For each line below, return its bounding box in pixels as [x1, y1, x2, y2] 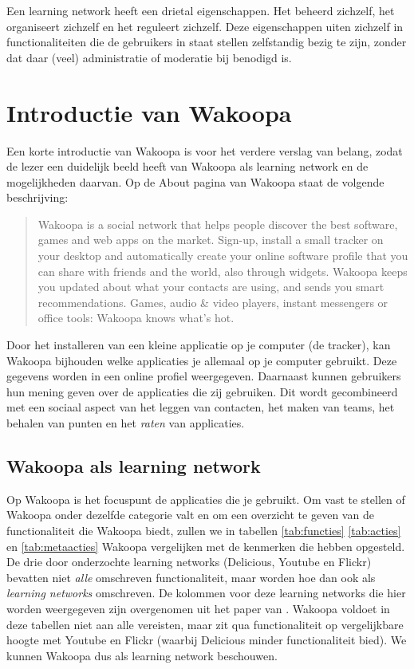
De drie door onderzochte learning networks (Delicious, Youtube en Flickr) [6, 553, 372, 570]
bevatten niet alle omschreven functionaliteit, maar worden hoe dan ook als [6, 569, 376, 585]
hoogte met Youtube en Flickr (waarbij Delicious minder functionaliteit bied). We [6, 632, 407, 648]
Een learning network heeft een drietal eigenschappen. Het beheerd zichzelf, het [6, 2, 395, 18]
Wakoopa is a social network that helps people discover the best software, [37, 215, 398, 232]
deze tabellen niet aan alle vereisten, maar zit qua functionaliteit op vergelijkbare [6, 616, 404, 632]
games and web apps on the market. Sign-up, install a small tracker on [37, 231, 384, 248]
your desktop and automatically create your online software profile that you [37, 247, 408, 264]
